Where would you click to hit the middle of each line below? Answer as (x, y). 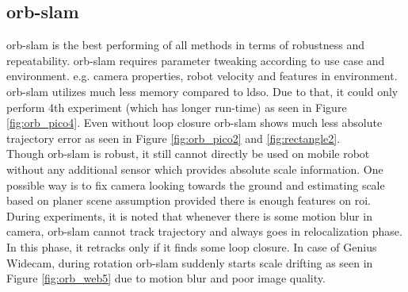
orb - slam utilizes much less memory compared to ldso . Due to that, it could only (202, 91)
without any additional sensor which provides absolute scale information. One (195, 169)
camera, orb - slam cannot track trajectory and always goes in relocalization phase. (204, 231)
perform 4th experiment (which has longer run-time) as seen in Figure (177, 107)
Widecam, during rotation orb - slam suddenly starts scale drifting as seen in (190, 262)
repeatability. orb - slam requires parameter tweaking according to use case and (196, 60)
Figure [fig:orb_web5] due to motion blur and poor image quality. (166, 278)
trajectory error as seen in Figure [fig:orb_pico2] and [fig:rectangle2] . (173, 138)
